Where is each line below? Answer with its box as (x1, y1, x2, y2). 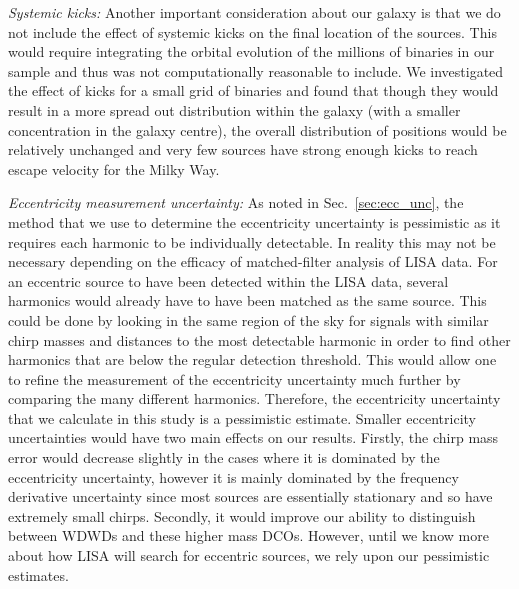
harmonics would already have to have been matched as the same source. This (8, 290, 487, 311)
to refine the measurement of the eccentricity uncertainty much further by (8, 368, 461, 389)
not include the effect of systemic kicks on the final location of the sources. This (8, 21, 497, 42)
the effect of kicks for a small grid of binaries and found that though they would (8, 80, 499, 101)
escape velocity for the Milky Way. (8, 158, 220, 179)
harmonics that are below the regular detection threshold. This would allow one (8, 349, 497, 370)
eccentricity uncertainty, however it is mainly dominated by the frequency (8, 466, 459, 487)
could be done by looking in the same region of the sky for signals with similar (8, 309, 489, 330)
